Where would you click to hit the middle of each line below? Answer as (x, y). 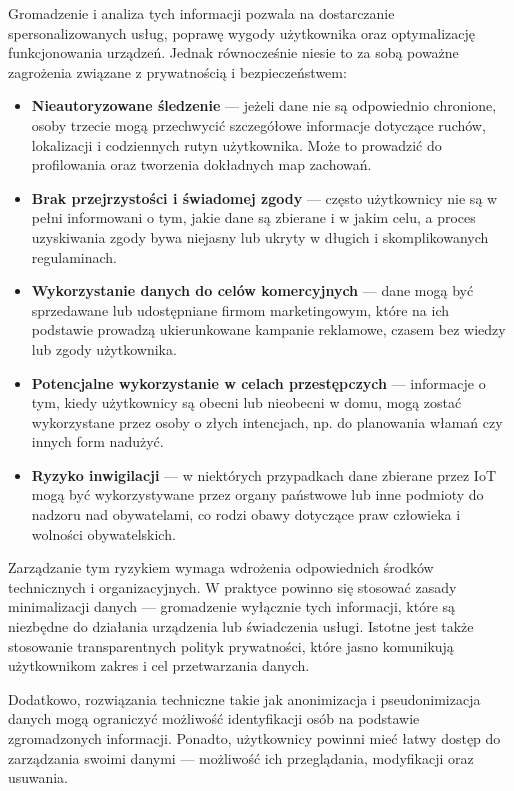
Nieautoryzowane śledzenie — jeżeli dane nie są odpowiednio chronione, (264, 105)
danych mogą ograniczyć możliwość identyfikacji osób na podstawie (214, 718)
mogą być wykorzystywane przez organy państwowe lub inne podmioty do (257, 494)
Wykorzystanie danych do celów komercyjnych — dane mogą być (252, 290)
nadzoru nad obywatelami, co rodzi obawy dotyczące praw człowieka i (246, 514)
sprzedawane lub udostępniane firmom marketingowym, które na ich (240, 309)
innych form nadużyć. (97, 441)
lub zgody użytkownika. (104, 348)
